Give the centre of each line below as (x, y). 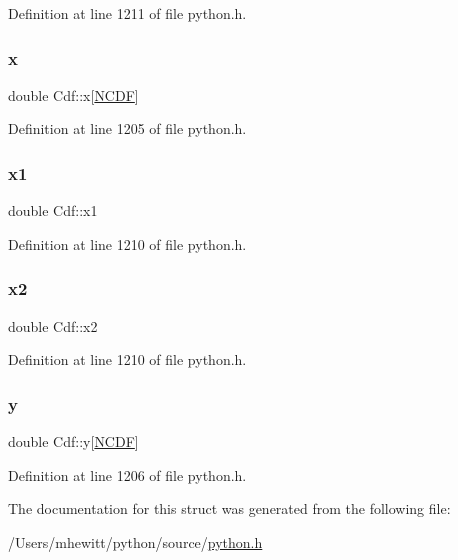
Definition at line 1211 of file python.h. (127, 13)
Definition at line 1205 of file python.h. (127, 128)
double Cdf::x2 (53, 325)
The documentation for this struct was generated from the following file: (229, 508)
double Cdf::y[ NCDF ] (73, 441)
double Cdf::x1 (53, 210)
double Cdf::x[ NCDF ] (73, 94)
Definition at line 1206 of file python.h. (127, 474)
